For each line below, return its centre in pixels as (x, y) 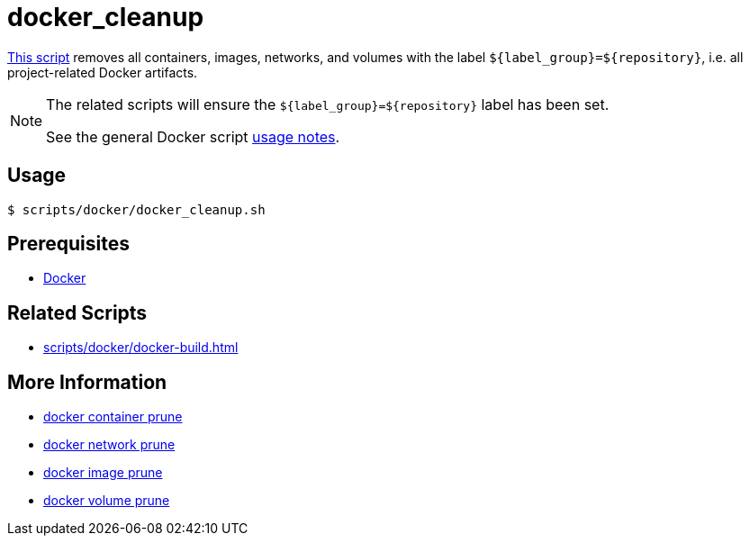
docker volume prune (107, 501)
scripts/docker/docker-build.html (141, 348)
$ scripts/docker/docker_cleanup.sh (136, 209)
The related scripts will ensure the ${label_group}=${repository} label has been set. (328, 104)
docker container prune (113, 417)
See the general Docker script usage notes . (193, 136)
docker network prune (109, 445)
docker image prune (103, 473)
